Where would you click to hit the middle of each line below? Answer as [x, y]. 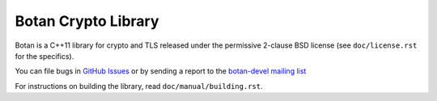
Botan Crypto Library [87, 21]
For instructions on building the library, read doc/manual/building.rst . [139, 86]
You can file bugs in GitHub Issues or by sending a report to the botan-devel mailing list [161, 71]
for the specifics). [45, 56]
